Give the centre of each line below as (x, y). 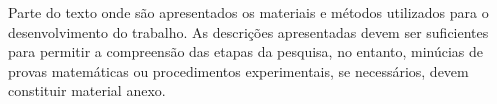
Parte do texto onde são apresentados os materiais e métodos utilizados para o (248, 12)
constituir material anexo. (87, 90)
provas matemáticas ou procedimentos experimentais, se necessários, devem (238, 70)
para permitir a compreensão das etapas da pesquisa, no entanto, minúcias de (246, 51)
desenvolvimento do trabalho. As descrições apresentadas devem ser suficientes (248, 31)
